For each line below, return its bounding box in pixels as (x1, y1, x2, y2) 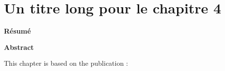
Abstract (4, 42, 34, 52)
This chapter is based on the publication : (4, 58, 128, 68)
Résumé (4, 26, 31, 36)
